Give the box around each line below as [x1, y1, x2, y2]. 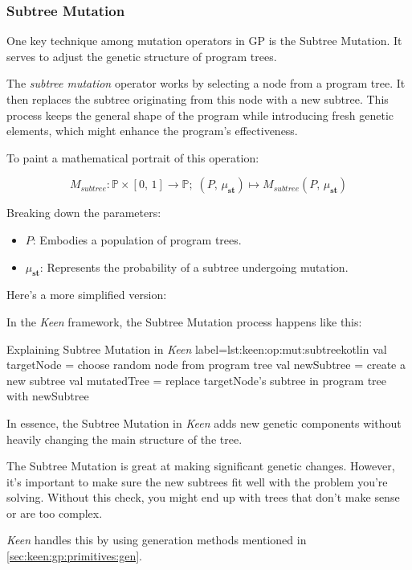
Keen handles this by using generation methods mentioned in [6, 531, 307, 548]
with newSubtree [6, 388, 89, 404]
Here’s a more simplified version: [6, 286, 167, 303]
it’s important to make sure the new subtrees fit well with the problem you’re [6, 473, 388, 490]
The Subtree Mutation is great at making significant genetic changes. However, [6, 457, 395, 474]
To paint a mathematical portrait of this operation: [6, 149, 259, 166]
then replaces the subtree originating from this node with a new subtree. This [6, 91, 389, 107]
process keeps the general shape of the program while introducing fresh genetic [6, 106, 394, 123]
